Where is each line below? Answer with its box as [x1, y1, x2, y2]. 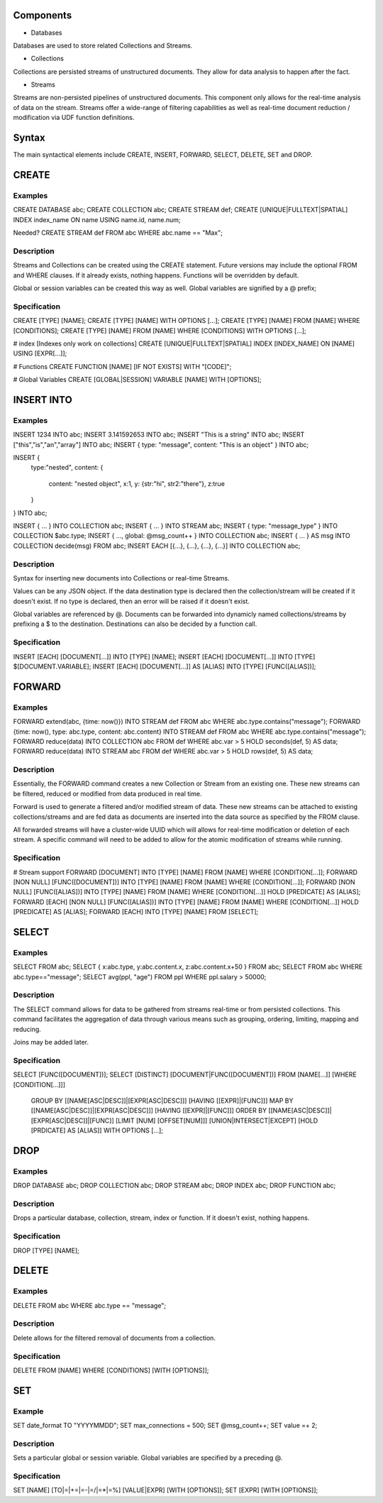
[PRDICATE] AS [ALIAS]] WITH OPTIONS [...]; [30, 1126, 163, 1135]
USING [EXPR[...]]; [13, 349, 67, 358]
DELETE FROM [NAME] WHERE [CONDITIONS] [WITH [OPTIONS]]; [13, 1366, 209, 1375]
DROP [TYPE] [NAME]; [13, 1246, 79, 1255]
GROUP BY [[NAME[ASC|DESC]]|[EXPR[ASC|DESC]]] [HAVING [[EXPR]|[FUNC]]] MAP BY [30, 1096, 294, 1105]
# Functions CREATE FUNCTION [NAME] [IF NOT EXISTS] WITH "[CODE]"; [13, 362, 232, 370]
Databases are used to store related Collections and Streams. [13, 41, 193, 50]
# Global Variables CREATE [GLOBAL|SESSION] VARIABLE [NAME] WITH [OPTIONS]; [13, 375, 262, 384]
